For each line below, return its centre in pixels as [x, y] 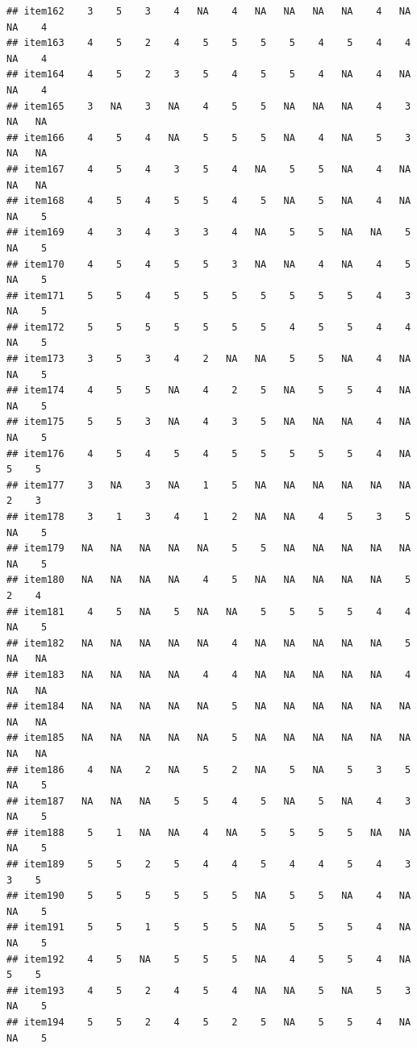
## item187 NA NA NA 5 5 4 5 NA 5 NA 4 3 [209, 801]
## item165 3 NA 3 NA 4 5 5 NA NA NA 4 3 [209, 106]
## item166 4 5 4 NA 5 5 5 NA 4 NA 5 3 [209, 137]
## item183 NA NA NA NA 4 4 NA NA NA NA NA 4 [209, 674]
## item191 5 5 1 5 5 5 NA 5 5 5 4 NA [209, 927]
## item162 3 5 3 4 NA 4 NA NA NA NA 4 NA [209, 11]
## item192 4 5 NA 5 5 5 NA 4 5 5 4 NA [209, 959]
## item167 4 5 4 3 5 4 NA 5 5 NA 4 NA [209, 169]
